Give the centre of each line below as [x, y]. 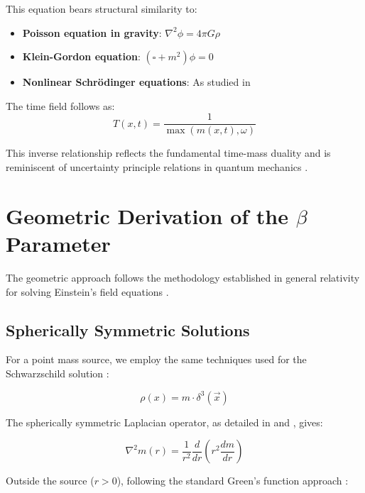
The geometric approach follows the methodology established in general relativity [183, 277]
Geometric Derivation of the [147, 215]
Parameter [58, 243]
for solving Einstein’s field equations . [87, 291]
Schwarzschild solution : [58, 373]
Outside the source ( [50, 481]
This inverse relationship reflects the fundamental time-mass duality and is [168, 153]
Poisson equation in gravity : [92, 32]
